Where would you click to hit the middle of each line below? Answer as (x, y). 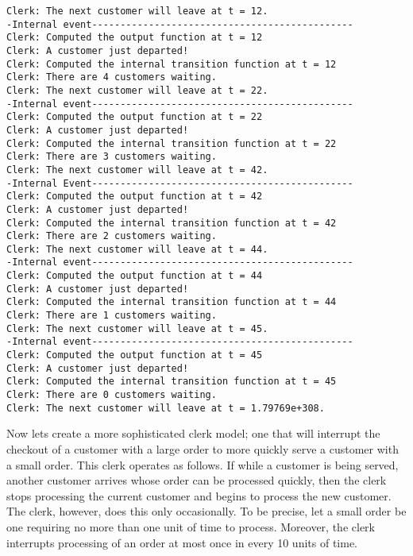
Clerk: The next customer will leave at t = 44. (137, 249)
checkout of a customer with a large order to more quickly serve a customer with (203, 448)
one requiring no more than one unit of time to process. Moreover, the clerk (191, 526)
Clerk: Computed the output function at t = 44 (135, 276)
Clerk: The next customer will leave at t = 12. (137, 11)
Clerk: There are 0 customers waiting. (112, 395)
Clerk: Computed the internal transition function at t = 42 (172, 223)
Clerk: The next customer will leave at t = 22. (137, 90)
